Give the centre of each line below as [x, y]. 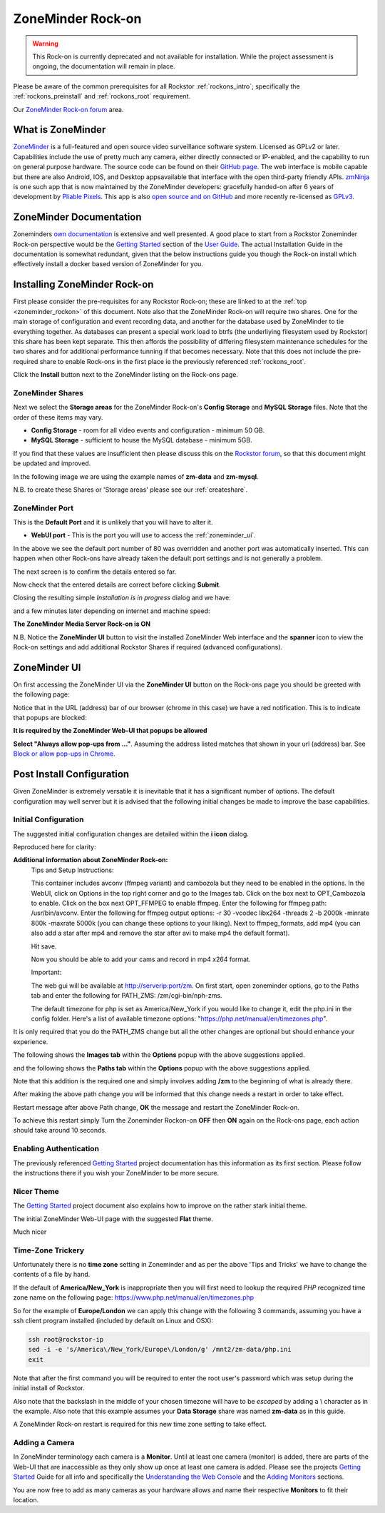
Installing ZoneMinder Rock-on [83, 284]
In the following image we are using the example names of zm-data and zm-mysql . [136, 476]
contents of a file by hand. [52, 1275]
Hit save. [44, 946]
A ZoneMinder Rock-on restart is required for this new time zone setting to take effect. [140, 1425]
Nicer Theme [36, 1191]
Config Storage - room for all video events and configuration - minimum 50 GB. [148, 430]
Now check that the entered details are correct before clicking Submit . [117, 585]
